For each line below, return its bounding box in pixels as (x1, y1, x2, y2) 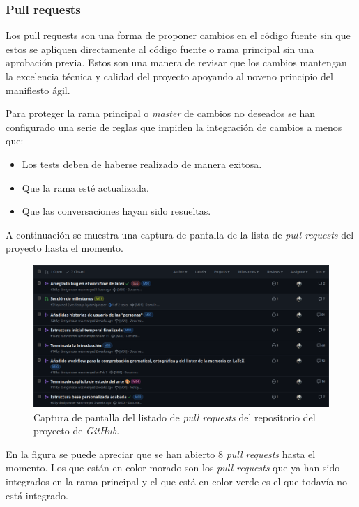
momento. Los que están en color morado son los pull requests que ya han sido (6, 460, 340, 475)
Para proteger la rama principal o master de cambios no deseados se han (6, 106, 316, 121)
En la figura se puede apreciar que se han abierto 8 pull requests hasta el (6, 446, 316, 461)
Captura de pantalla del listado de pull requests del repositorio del (33, 409, 316, 424)
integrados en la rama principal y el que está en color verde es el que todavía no (6, 474, 347, 489)
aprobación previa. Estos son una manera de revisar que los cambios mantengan (6, 55, 347, 70)
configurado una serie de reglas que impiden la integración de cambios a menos (6, 119, 342, 134)
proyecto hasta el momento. (6, 241, 123, 255)
